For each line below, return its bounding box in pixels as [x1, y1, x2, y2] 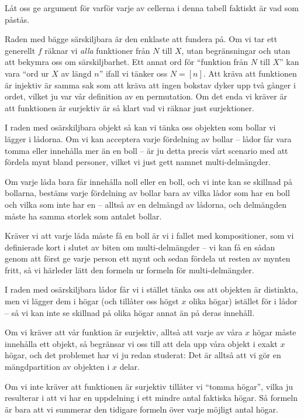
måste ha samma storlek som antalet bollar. [5, 209, 162, 222]
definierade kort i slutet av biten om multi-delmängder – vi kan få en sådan [5, 241, 275, 253]
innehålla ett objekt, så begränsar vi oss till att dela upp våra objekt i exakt [5, 337, 278, 349]
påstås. [5, 13, 30, 25]
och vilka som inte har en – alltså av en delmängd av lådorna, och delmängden [5, 198, 287, 210]
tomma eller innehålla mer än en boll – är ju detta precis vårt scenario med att [5, 144, 288, 156]
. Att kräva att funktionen [203, 67, 297, 79]
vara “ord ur [5, 67, 49, 79]
